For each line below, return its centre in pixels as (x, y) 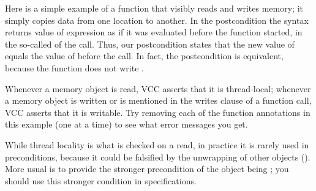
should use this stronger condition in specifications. (101, 180)
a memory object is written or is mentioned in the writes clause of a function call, (158, 100)
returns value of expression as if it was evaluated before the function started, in (154, 32)
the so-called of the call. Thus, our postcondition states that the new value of (150, 44)
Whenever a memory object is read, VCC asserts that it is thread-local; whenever (158, 88)
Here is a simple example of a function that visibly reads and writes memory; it (154, 8)
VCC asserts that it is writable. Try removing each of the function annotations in (158, 112)
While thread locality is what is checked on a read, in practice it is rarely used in (157, 144)
